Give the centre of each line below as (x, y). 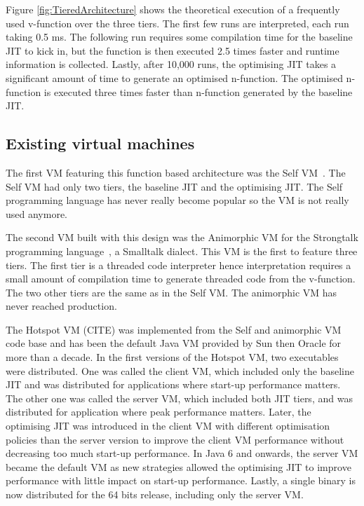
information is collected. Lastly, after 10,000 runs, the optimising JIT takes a (171, 64)
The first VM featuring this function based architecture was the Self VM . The (176, 172)
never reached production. (61, 306)
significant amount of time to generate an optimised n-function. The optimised (174, 77)
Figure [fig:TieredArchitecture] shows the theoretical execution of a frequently (173, 9)
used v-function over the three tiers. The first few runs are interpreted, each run (177, 23)
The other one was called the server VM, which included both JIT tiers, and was (179, 398)
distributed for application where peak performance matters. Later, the (159, 412)
